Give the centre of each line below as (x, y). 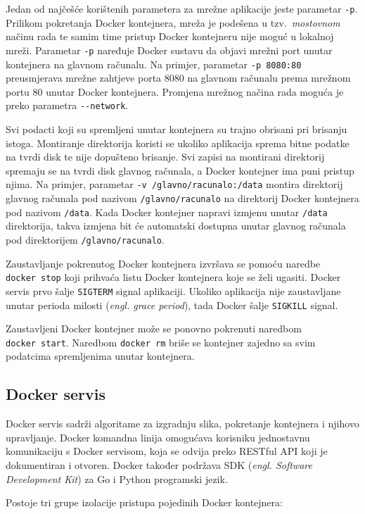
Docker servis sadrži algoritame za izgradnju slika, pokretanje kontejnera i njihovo (182, 424)
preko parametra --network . (67, 105)
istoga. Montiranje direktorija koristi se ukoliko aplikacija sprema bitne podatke (178, 143)
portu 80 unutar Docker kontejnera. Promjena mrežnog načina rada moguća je (175, 91)
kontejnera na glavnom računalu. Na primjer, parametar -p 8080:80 (154, 64)
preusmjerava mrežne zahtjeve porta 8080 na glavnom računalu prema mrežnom (178, 78)
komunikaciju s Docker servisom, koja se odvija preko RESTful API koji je (167, 451)
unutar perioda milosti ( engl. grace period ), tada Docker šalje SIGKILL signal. (172, 305)
